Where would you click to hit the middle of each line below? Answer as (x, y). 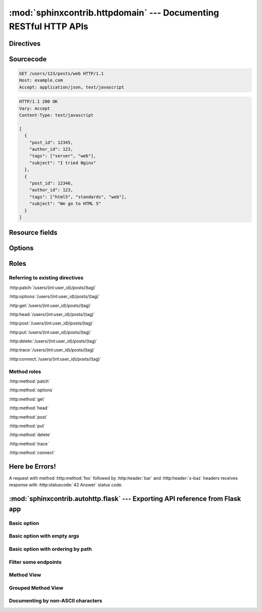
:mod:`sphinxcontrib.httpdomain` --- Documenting (114, 13)
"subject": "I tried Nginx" (63, 163)
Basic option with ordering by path (50, 549)
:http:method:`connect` (32, 453)
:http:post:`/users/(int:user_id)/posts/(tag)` (51, 323)
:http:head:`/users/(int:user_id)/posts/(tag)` (52, 314)
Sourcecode (28, 59)
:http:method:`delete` (30, 435)
